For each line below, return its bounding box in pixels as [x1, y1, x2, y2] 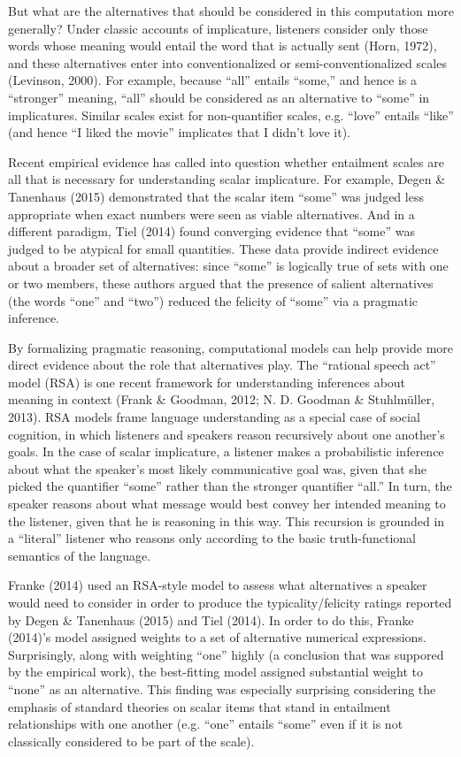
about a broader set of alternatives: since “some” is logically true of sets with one [8, 256, 449, 275]
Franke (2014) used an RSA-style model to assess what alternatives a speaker [8, 576, 427, 594]
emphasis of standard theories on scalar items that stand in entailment [8, 697, 391, 715]
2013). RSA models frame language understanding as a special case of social [8, 408, 420, 426]
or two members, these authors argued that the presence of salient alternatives [8, 273, 434, 292]
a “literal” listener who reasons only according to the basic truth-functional [8, 529, 416, 547]
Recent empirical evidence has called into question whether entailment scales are [8, 152, 444, 171]
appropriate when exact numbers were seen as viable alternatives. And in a [8, 204, 415, 223]
